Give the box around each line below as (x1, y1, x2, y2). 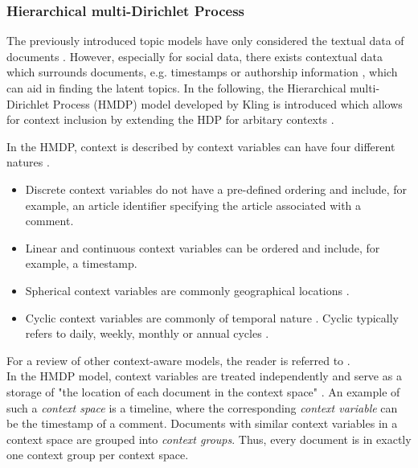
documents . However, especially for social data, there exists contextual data (6, 47, 383, 64)
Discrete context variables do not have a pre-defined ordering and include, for (25, 180, 408, 197)
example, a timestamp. (25, 255, 137, 272)
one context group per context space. (6, 446, 189, 463)
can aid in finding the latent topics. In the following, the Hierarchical (6, 80, 346, 96)
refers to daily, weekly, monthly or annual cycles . (25, 325, 269, 342)
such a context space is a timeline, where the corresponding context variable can (6, 399, 398, 416)
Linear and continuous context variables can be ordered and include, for (25, 239, 380, 256)
